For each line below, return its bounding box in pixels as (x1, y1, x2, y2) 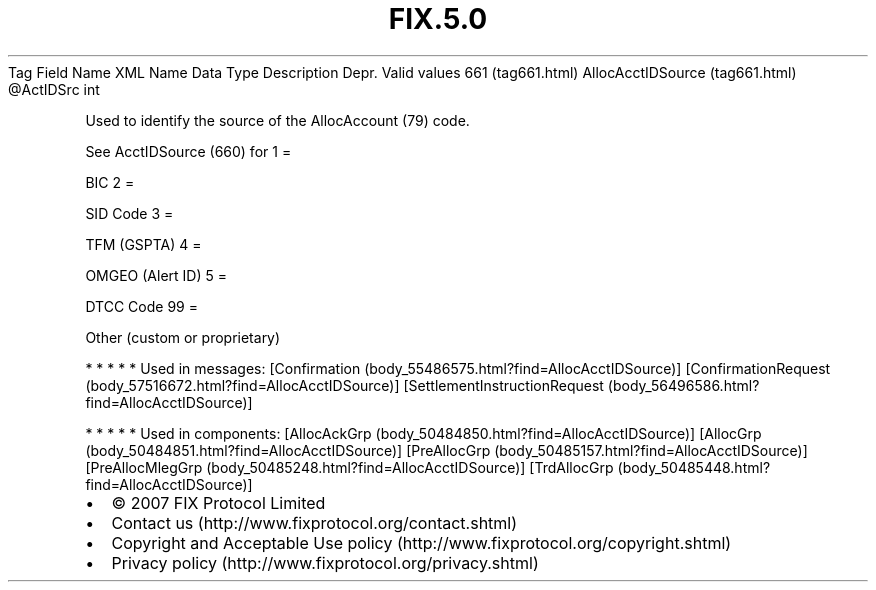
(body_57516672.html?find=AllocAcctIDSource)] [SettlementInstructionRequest (85, 376, 604, 394)
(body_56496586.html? (607, 376, 760, 394)
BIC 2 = (85, 173, 135, 191)
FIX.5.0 (388, 2, 488, 36)
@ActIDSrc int (8, 80, 100, 98)
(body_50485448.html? (617, 458, 771, 476)
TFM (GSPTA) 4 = (85, 235, 202, 253)
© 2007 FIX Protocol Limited (111, 492, 326, 513)
